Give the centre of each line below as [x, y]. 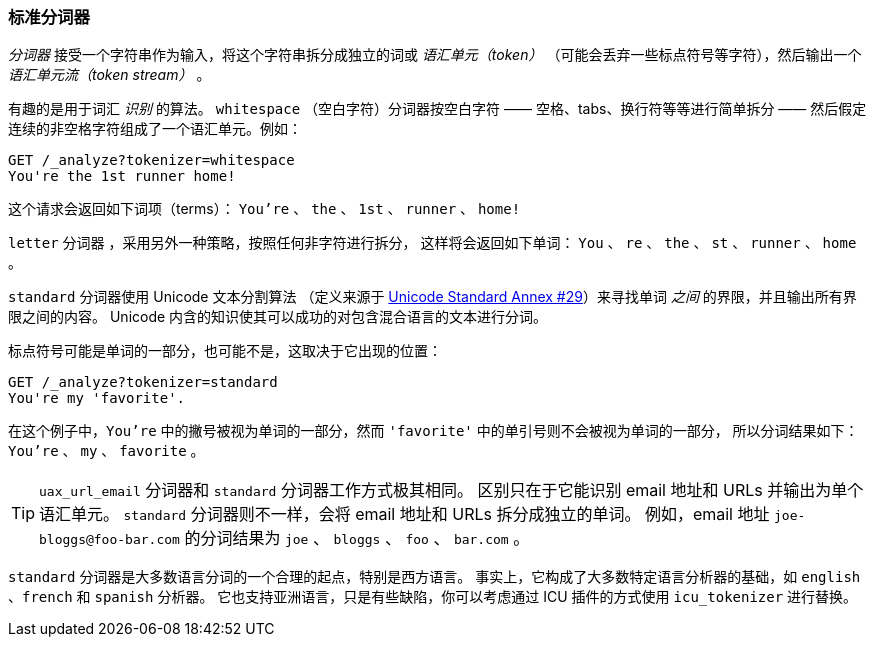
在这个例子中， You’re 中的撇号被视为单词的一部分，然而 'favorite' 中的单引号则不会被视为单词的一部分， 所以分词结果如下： [433, 431]
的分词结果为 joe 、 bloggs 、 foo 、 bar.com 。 [357, 538]
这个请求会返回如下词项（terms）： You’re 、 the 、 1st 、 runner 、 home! [264, 209]
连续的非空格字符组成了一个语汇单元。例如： [155, 129]
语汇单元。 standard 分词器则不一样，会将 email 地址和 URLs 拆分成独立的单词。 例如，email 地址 [404, 514]
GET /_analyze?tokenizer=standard [143, 382]
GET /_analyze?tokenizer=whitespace [151, 160]
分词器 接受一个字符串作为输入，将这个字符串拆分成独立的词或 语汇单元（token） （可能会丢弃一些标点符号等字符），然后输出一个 [435, 55]
